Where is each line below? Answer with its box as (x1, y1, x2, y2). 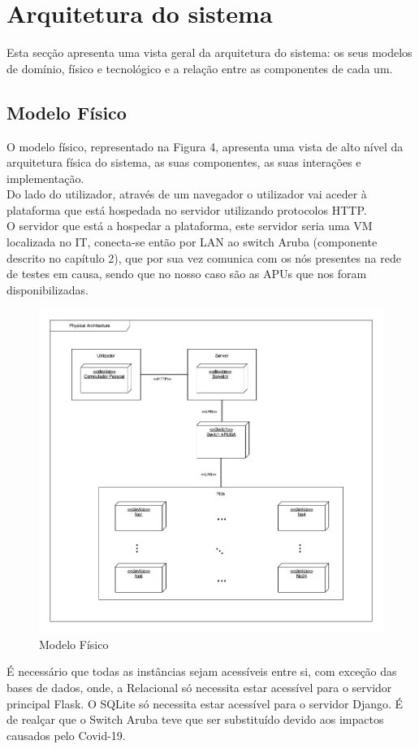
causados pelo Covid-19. (6, 726, 126, 743)
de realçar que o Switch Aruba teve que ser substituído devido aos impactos (6, 711, 384, 728)
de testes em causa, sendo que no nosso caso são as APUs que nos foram (6, 265, 367, 282)
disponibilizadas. (6, 281, 89, 298)
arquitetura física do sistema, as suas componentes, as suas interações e (6, 154, 361, 171)
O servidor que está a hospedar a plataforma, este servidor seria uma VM (6, 217, 373, 234)
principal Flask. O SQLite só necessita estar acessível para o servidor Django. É (6, 695, 404, 712)
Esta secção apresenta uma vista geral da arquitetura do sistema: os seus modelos (6, 44, 413, 61)
